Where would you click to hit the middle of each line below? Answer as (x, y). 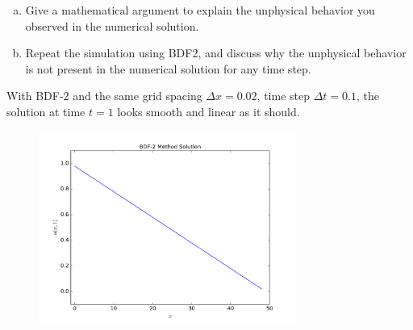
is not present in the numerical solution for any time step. (168, 68)
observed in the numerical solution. (112, 25)
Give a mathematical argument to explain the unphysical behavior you (200, 10)
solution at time (46, 111)
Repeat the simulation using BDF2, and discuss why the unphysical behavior (216, 53)
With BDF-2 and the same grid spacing (104, 96)
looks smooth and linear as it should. (209, 111)
